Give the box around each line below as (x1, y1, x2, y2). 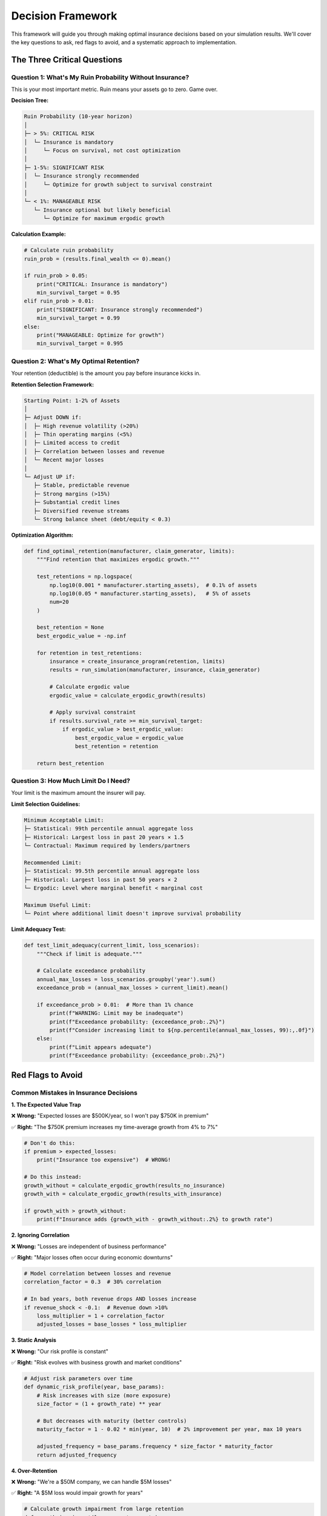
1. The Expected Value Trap (11, 1101, 81, 1108)
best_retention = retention (74, 743, 159, 750)
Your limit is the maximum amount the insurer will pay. (11, 789, 146, 797)
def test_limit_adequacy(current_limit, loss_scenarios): (24, 942, 200, 949)
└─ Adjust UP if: (24, 474, 76, 480)
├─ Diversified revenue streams (33, 507, 130, 514)
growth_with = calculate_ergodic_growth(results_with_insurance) (24, 1190, 222, 1198)
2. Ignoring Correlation (11, 1232, 70, 1239)
